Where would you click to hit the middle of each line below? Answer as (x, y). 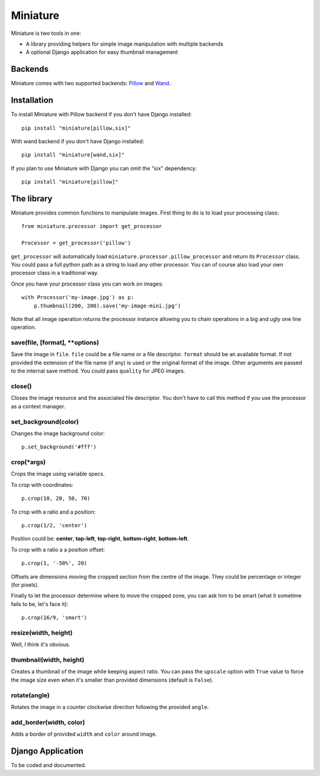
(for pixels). (25, 585)
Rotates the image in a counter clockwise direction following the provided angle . (110, 707)
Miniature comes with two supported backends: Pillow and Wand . (91, 84)
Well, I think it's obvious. (41, 644)
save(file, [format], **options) (55, 342)
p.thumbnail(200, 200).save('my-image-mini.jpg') (107, 306)
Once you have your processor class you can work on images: (87, 284)
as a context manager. (38, 406)
